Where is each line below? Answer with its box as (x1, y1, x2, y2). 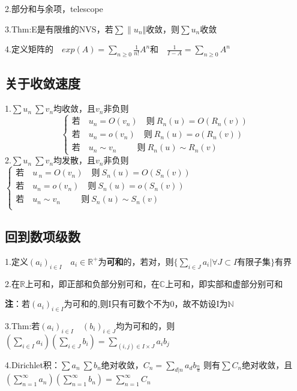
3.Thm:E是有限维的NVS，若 (5, 22, 113, 35)
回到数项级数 (5, 226, 80, 245)
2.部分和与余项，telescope (5, 2, 103, 14)
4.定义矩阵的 (5, 43, 53, 55)
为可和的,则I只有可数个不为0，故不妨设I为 (64, 297, 228, 310)
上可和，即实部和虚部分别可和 (165, 277, 283, 289)
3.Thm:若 (5, 319, 40, 332)
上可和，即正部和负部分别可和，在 (25, 277, 160, 289)
